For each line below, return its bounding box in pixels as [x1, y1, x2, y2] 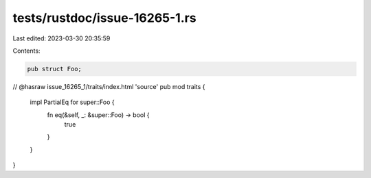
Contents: [12, 47, 41, 55]
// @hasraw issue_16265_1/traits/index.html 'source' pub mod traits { [12, 82, 205, 90]
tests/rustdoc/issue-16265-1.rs [12, 10, 196, 25]
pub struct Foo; [27, 65, 82, 73]
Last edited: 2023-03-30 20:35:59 [12, 34, 111, 42]
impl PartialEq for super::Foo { [30, 98, 115, 106]
